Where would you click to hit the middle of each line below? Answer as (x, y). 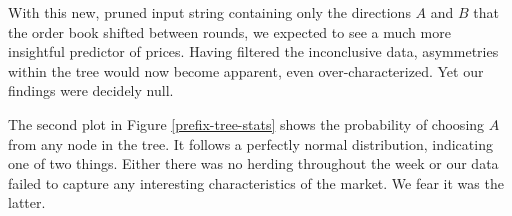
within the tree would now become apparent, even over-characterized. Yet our (246, 70)
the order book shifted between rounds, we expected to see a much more (229, 31)
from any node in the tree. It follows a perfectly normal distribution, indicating (250, 143)
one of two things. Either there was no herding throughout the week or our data (253, 163)
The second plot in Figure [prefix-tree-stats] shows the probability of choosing (246, 123)
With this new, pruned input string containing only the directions (209, 12)
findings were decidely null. (91, 90)
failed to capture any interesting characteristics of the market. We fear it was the (256, 182)
